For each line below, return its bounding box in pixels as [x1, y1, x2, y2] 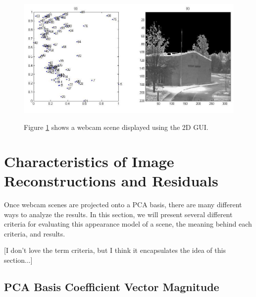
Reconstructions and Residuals [4, 171, 218, 191]
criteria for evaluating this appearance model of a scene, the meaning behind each [4, 219, 252, 229]
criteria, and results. [4, 228, 65, 238]
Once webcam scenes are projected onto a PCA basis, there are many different [4, 199, 242, 209]
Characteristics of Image [4, 151, 174, 171]
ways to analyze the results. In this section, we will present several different [4, 209, 233, 219]
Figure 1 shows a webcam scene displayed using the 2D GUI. [24, 122, 208, 132]
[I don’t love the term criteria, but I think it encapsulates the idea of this [4, 245, 226, 255]
